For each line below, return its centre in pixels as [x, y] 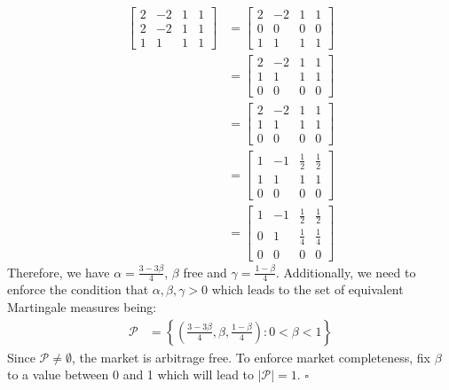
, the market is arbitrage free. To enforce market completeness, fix [251, 357]
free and [205, 272]
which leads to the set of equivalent [307, 289]
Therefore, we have [59, 272]
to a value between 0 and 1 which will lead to [131, 374]
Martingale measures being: [82, 307]
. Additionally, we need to [346, 272]
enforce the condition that [78, 289]
